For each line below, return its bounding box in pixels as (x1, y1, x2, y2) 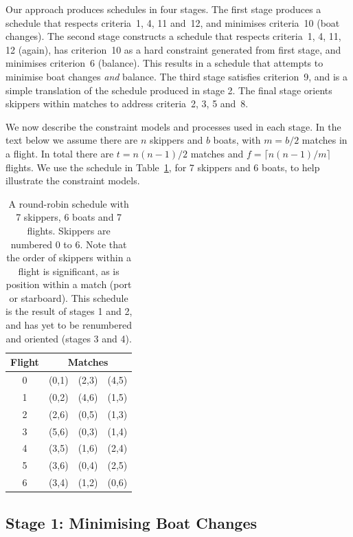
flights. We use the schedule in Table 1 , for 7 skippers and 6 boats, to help (5, 160, 320, 174)
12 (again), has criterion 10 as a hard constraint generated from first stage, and (5, 42, 341, 56)
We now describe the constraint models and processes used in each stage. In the (5, 119, 341, 133)
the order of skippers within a (6, 250, 132, 265)
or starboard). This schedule (9, 290, 128, 305)
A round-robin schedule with (8, 196, 129, 210)
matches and (190, 146, 244, 160)
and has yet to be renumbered (5, 318, 132, 332)
